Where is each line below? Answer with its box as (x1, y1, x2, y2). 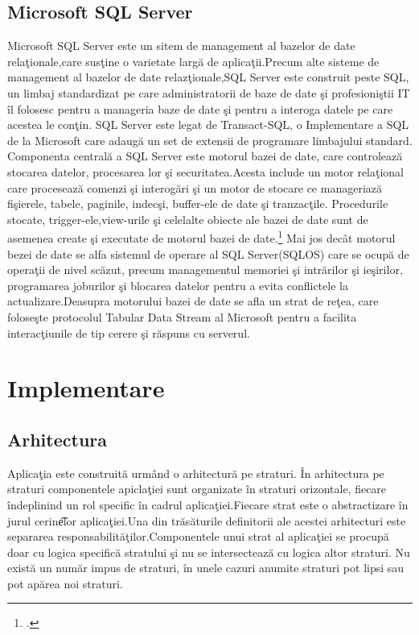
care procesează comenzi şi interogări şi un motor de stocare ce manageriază (7, 179, 382, 196)
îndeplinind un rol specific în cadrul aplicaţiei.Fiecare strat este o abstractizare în (7, 496, 409, 513)
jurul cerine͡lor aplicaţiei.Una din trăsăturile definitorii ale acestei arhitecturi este (7, 512, 406, 529)
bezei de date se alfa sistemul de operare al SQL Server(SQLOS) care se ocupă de (7, 245, 409, 262)
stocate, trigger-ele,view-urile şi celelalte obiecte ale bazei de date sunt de (7, 210, 368, 227)
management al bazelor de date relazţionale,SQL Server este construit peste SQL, (7, 68, 409, 85)
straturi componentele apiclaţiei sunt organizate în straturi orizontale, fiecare (7, 480, 387, 497)
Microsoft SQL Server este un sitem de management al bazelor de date (7, 37, 355, 54)
